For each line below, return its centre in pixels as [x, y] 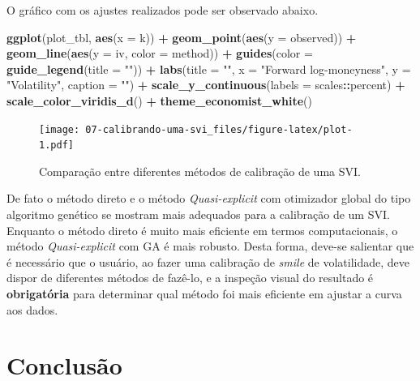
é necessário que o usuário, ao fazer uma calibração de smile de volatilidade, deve [208, 261]
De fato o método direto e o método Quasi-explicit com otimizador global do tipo [209, 198]
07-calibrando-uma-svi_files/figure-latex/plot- [219, 129]
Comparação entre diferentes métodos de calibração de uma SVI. [200, 171]
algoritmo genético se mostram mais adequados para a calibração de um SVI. [198, 214]
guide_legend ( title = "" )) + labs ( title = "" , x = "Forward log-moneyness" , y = [209, 68]
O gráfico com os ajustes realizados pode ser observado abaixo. [163, 10]
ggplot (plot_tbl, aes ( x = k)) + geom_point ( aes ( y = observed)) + [182, 37]
